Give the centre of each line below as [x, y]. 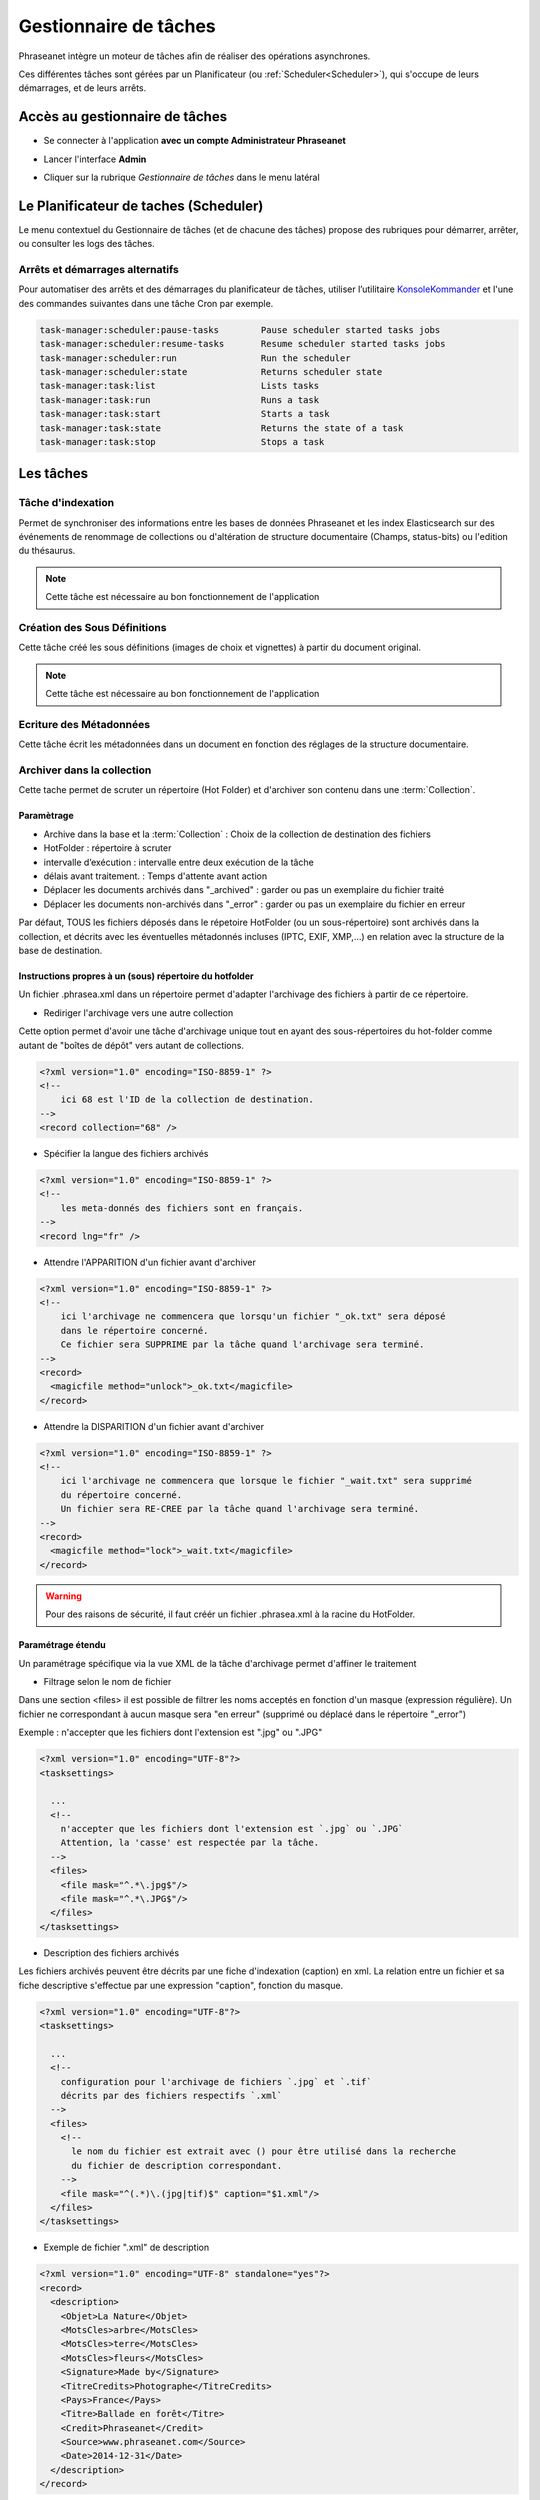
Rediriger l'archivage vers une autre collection [138, 1012]
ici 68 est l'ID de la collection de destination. [187, 1099]
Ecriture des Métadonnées [84, 724]
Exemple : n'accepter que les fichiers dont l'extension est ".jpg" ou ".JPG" [170, 1732]
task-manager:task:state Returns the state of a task [221, 428]
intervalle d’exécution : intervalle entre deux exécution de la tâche [178, 862]
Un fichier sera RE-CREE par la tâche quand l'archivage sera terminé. [240, 1509]
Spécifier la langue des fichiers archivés [126, 1154]
